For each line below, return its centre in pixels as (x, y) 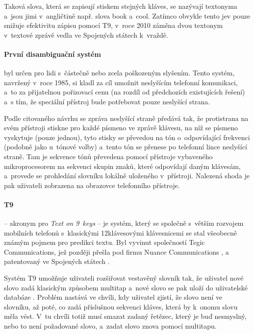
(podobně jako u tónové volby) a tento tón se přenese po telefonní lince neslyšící (126, 147)
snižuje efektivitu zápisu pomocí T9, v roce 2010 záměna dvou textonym (114, 25)
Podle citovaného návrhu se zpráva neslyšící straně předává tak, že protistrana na (126, 118)
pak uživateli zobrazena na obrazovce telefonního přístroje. (92, 185)
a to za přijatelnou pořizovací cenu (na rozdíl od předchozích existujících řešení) (125, 92)
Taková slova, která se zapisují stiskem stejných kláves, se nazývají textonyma (121, 6)
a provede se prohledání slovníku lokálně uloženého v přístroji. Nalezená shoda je (127, 176)
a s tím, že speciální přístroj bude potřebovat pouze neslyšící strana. (107, 101)
